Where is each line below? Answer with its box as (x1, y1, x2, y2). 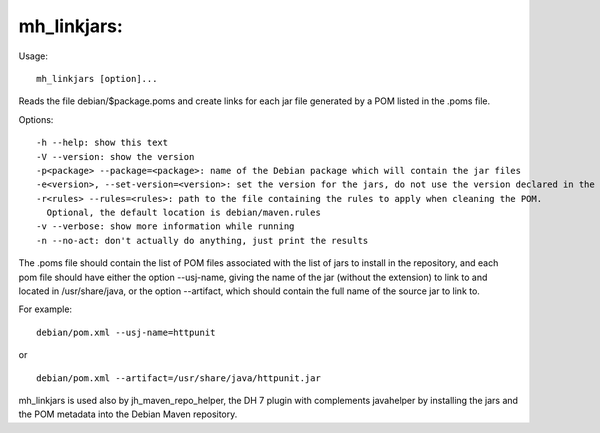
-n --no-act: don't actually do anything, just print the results (36, 235, 369, 246)
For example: (18, 303, 73, 315)
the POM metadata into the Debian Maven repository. (18, 408, 238, 420)
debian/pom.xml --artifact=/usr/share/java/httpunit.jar (36, 372, 322, 384)
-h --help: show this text (36, 137, 169, 149)
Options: (18, 113, 54, 125)
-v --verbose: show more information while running (36, 221, 295, 232)
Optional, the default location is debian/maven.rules (46, 207, 322, 219)
